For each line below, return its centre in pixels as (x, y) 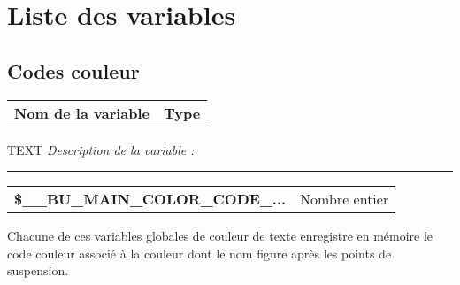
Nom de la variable (82, 112)
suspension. (38, 270)
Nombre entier (345, 199)
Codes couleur (73, 70)
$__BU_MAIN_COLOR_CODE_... (150, 199)
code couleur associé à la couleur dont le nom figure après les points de (199, 253)
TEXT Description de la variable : (101, 149)
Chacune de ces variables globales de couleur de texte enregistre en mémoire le (220, 236)
